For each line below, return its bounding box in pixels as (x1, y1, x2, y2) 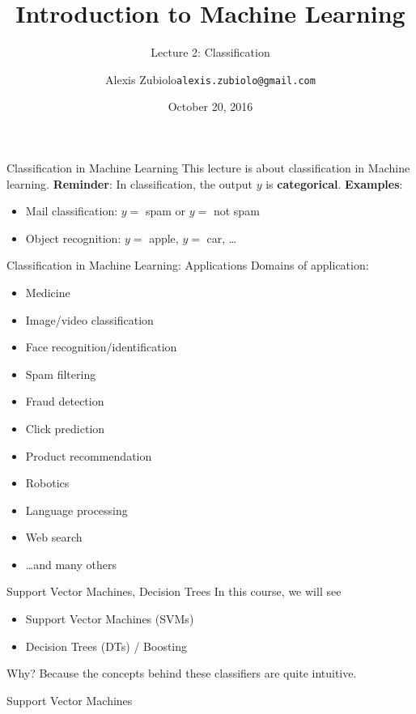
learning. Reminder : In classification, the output (6, 175, 253, 192)
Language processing (25, 501, 128, 518)
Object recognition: (25, 229, 121, 246)
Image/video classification (25, 311, 154, 328)
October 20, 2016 (168, 98, 253, 115)
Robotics (25, 474, 70, 491)
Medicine (25, 283, 70, 300)
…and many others (25, 555, 117, 572)
